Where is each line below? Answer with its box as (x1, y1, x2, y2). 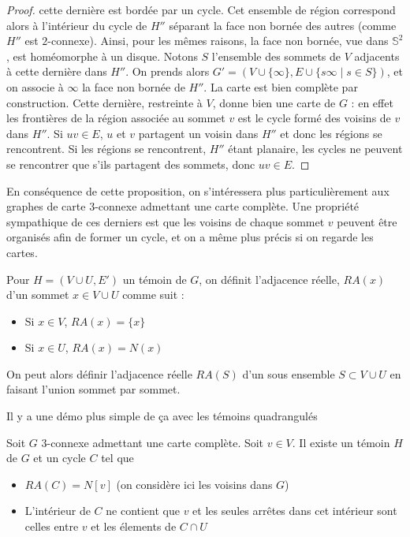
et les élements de (91, 518, 177, 535)
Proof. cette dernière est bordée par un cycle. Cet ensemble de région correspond (6, 2, 396, 17)
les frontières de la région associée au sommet (6, 110, 225, 126)
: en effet (351, 94, 393, 110)
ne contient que (106, 502, 180, 519)
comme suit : (122, 286, 184, 303)
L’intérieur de (24, 502, 91, 519)
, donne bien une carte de (212, 94, 336, 110)
